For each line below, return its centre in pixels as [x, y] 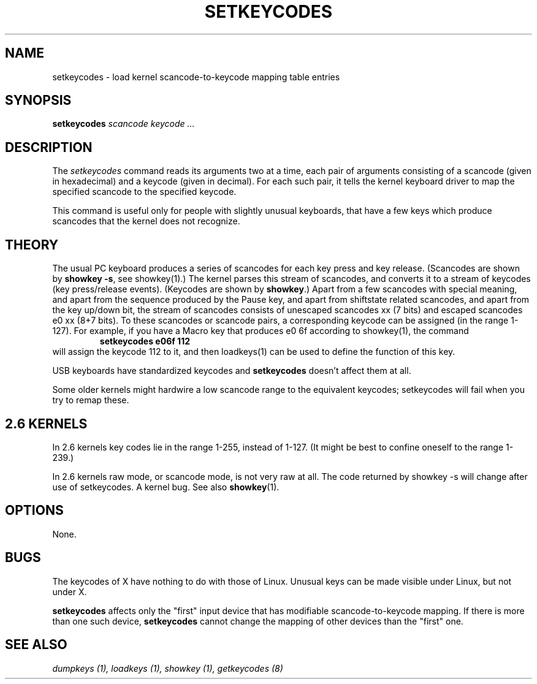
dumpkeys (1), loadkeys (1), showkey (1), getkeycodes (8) [168, 668]
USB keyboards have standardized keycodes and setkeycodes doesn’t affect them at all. [232, 371]
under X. [70, 591]
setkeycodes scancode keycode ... [124, 124]
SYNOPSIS [38, 101]
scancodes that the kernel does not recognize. [146, 221]
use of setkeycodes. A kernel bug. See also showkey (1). [166, 487]
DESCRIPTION [49, 147]
